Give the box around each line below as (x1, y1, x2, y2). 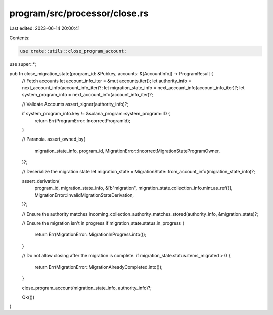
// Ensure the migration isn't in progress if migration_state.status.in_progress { (22, 220, 185, 226)
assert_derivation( (22, 178, 60, 184)
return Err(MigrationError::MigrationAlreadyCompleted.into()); (34, 264, 163, 270)
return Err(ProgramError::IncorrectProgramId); (34, 117, 131, 124)
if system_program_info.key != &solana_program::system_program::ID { (22, 111, 170, 117)
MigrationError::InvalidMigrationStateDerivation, (34, 192, 134, 198)
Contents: (9, 34, 30, 41)
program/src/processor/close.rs (9, 8, 149, 19)
